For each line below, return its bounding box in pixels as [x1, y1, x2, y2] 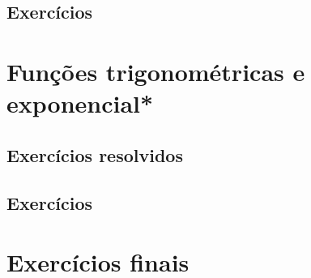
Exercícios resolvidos [6, 142, 183, 167]
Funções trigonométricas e [6, 54, 305, 88]
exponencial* [6, 87, 154, 120]
